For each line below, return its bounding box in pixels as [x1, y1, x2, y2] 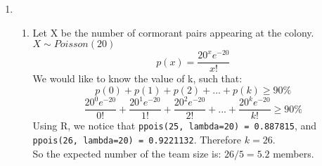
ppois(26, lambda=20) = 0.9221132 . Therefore [32, 132, 242, 147]
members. [273, 146, 314, 160]
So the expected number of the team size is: [32, 146, 221, 160]
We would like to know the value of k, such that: [32, 71, 243, 86]
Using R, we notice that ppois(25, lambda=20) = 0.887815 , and [32, 118, 317, 133]
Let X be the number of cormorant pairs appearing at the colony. [32, 25, 314, 39]
